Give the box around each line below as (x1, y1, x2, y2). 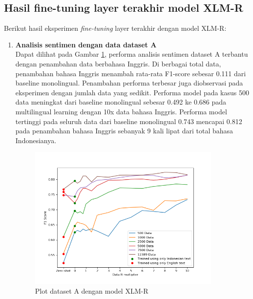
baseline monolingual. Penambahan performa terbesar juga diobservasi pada (15, 78, 243, 88)
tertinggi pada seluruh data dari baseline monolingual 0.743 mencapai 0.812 (15, 116, 242, 126)
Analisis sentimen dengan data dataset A (15, 39, 157, 49)
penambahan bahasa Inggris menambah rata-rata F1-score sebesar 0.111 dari (15, 68, 246, 78)
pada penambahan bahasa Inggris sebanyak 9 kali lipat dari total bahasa (15, 126, 233, 136)
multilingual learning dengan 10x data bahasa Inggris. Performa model (15, 106, 227, 116)
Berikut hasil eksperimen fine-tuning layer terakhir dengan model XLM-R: (4, 23, 227, 33)
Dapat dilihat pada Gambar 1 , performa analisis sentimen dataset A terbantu (15, 49, 248, 59)
